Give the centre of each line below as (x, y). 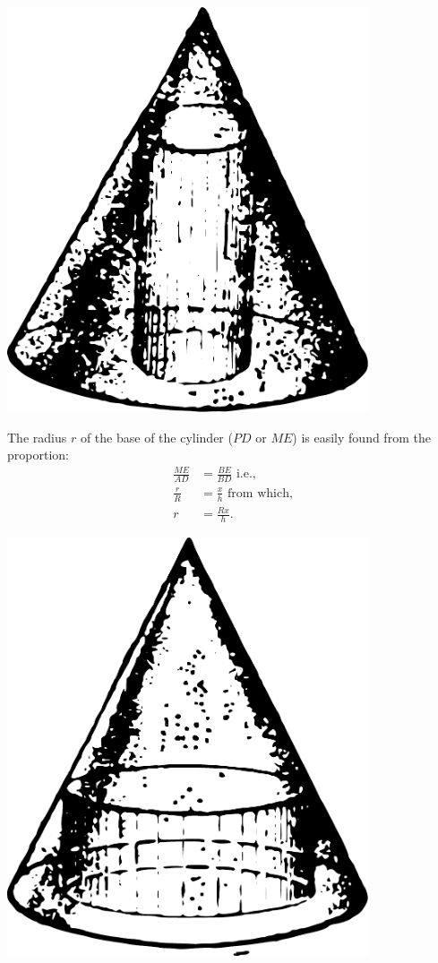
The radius (37, 437)
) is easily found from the (361, 437)
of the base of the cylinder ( (156, 437)
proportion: (38, 455)
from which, (260, 493)
